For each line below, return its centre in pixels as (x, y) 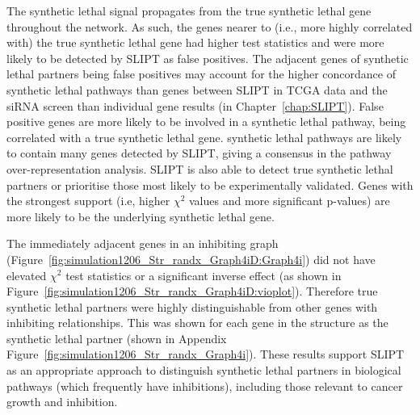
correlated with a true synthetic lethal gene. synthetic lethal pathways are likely (204, 137)
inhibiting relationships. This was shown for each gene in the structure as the (197, 323)
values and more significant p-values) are (289, 201)
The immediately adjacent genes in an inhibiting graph (143, 243)
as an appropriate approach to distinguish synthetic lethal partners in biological (204, 370)
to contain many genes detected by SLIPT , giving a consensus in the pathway (199, 153)
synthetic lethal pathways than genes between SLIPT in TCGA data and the (197, 89)
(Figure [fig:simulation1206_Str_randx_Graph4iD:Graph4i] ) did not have (191, 259)
